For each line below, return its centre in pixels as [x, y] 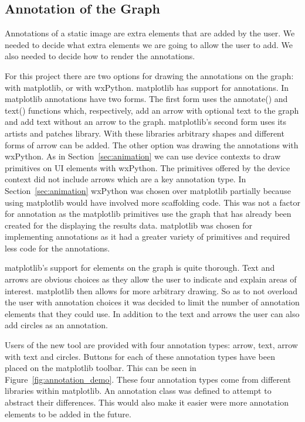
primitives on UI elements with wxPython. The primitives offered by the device [148, 167]
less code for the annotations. [57, 248]
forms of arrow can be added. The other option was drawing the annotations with [152, 144]
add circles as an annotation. [56, 325]
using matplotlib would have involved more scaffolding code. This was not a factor [152, 202]
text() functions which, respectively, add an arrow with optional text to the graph [152, 110]
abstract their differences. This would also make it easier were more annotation [147, 402]
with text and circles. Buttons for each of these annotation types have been [140, 356]
